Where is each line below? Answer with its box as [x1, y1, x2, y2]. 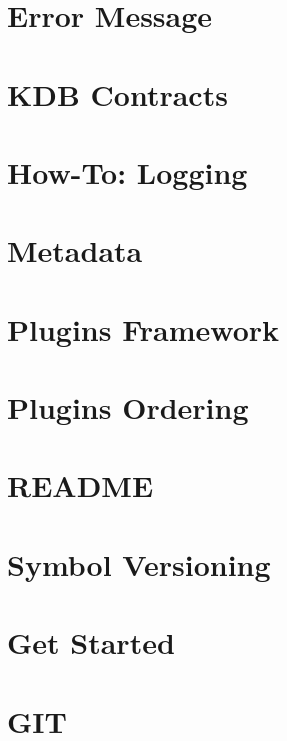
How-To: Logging [7, 151, 248, 192]
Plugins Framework [7, 308, 280, 349]
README [7, 465, 154, 506]
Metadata [7, 230, 143, 271]
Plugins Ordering [7, 387, 249, 428]
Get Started [7, 622, 175, 663]
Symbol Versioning [7, 543, 271, 584]
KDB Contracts [7, 73, 228, 114]
